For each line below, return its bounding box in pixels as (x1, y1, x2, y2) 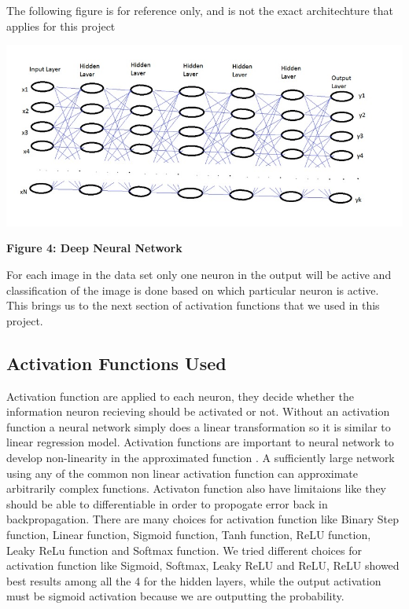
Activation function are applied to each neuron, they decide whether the (6, 387, 354, 404)
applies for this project (6, 17, 116, 34)
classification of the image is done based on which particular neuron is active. (6, 281, 379, 298)
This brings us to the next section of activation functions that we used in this (6, 297, 380, 314)
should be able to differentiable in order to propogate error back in (6, 495, 328, 512)
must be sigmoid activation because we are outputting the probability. (6, 588, 345, 604)
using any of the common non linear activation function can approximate (6, 464, 359, 481)
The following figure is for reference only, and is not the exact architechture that (6, 2, 393, 18)
